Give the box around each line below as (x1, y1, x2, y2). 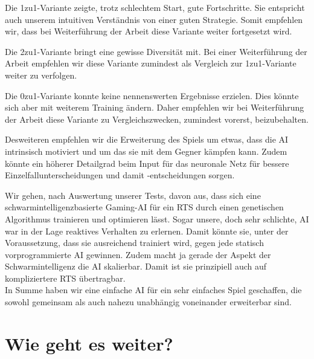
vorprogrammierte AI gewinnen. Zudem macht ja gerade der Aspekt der (5, 248, 271, 260)
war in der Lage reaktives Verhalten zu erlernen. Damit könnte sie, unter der (5, 224, 289, 237)
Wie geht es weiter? (5, 331, 173, 355)
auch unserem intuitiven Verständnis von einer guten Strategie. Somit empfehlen (5, 13, 303, 25)
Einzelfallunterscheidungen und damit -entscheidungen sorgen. (5, 169, 235, 181)
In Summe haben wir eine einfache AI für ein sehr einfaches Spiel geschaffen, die (5, 283, 302, 296)
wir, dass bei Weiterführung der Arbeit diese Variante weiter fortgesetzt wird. (5, 25, 292, 37)
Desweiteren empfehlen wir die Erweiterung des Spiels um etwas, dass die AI (5, 133, 289, 146)
